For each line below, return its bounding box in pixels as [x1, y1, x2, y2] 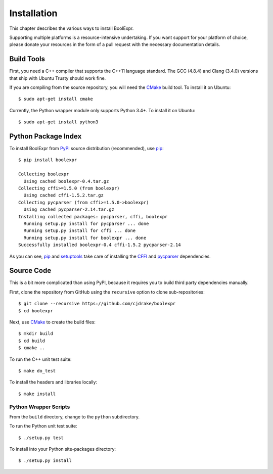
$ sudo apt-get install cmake [18, 96, 94, 102]
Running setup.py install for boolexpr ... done [23, 235, 147, 241]
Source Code [9, 266, 52, 275]
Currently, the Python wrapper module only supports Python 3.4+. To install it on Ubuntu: [9, 107, 196, 113]
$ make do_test [18, 368, 56, 373]
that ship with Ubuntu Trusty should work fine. [9, 75, 106, 81]
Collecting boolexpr [18, 171, 69, 177]
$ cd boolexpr [18, 308, 53, 313]
